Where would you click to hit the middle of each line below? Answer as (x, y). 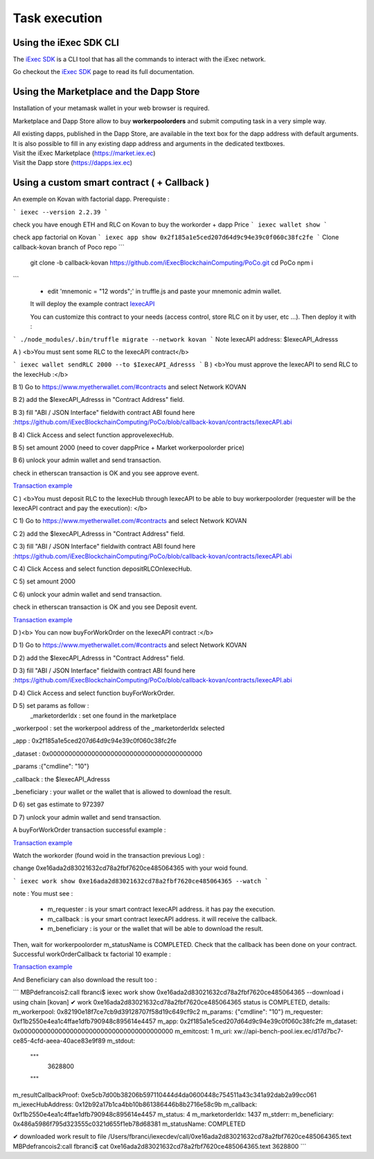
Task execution (58, 18)
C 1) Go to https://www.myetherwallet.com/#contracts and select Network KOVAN (130, 521)
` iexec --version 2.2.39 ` (61, 212)
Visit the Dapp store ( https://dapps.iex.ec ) (73, 163)
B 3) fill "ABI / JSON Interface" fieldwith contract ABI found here (104, 412)
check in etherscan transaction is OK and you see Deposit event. (105, 607)
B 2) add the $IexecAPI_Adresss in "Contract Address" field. (99, 400)
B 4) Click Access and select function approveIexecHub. (93, 435)
